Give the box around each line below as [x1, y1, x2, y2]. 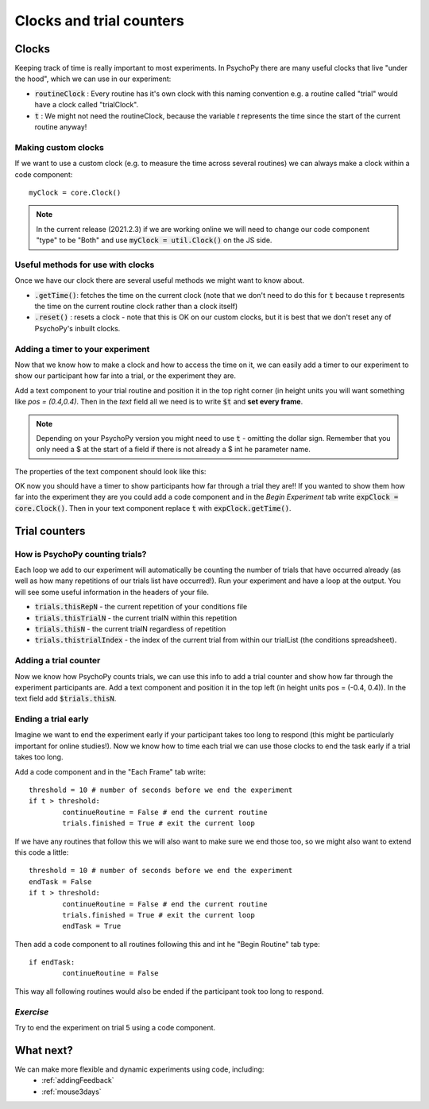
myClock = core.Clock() [29, 187, 122, 197]
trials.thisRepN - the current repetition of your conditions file [34, 602, 248, 612]
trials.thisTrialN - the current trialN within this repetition [34, 612, 238, 623]
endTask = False [29, 877, 92, 886]
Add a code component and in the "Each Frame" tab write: [14, 767, 207, 776]
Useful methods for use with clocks [14, 259, 155, 270]
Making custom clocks [14, 141, 105, 153]
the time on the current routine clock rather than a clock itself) [34, 302, 238, 311]
